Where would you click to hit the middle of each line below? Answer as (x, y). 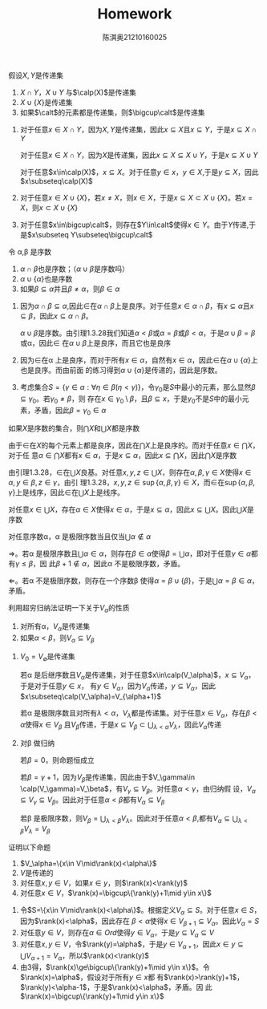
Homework (135, 14)
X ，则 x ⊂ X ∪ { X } (49, 207)
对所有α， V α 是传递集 (55, 627)
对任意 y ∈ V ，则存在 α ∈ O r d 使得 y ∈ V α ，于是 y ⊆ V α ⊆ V (117, 934)
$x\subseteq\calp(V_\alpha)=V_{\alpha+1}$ (91, 697)
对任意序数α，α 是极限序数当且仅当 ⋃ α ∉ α (80, 537)
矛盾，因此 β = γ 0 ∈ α (70, 411)
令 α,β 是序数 (30, 251)
